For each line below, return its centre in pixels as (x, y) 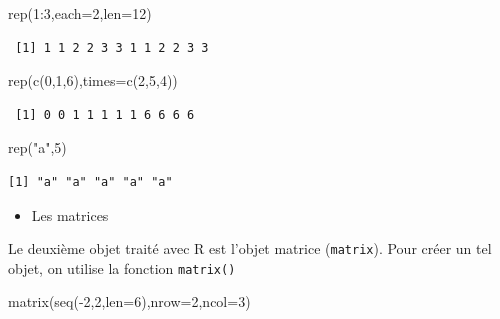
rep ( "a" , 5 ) (37, 147)
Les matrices (70, 214)
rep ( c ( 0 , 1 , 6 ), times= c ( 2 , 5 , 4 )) (93, 80)
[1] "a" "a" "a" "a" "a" (90, 181)
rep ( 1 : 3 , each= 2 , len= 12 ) (80, 13)
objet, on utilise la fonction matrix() (122, 267)
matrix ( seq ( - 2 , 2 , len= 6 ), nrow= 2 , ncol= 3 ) (129, 301)
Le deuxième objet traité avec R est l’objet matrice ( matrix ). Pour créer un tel (250, 248)
